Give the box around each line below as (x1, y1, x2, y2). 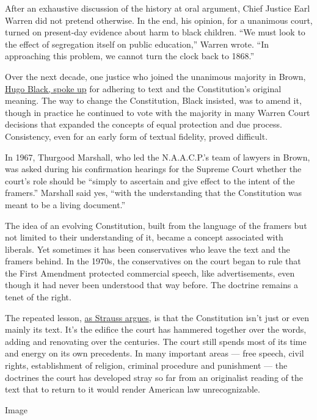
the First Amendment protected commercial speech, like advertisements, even (5, 266, 295, 279)
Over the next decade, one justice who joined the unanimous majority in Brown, (5, 70, 306, 82)
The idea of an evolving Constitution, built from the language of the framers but (5, 219, 307, 231)
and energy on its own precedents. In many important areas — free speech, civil (5, 347, 304, 360)
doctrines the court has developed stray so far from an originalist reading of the (5, 371, 303, 383)
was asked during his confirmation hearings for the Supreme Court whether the (5, 162, 302, 175)
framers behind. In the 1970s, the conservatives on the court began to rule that (5, 255, 301, 267)
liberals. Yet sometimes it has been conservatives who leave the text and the (5, 242, 290, 255)
